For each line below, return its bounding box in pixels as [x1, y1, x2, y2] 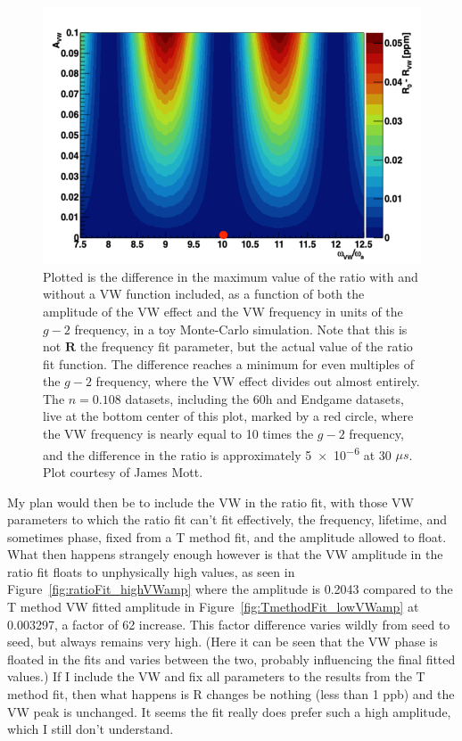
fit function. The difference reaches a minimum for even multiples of [43, 354, 414, 373]
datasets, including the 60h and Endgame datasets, [125, 389, 404, 408]
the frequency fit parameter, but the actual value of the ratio [79, 337, 413, 356]
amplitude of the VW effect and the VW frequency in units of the [43, 301, 403, 320]
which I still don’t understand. [7, 720, 174, 738]
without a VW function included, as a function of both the [43, 284, 365, 303]
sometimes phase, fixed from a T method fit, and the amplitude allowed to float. [7, 527, 447, 546]
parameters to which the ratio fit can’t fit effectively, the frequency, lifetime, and [7, 510, 447, 529]
